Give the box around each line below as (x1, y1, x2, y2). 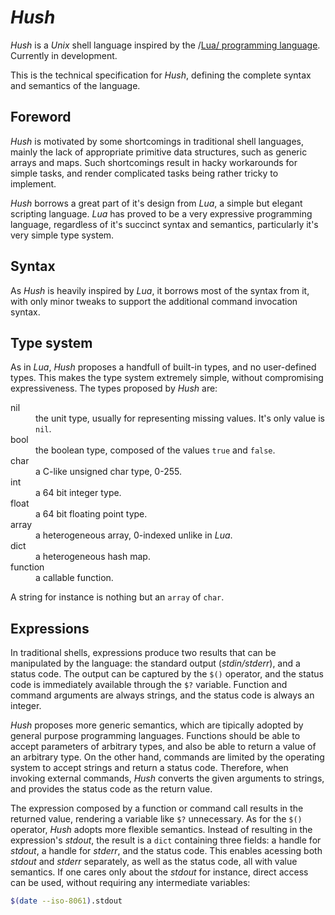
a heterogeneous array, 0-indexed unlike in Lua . (35, 529, 233, 541)
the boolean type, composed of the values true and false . (35, 444, 276, 456)
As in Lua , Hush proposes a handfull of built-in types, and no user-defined (10, 361, 317, 373)
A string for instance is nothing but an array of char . (10, 591, 225, 603)
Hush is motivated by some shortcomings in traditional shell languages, (10, 135, 304, 147)
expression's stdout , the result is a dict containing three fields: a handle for (10, 834, 322, 846)
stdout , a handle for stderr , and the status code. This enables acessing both (10, 845, 323, 857)
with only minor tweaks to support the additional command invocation (10, 295, 298, 307)
